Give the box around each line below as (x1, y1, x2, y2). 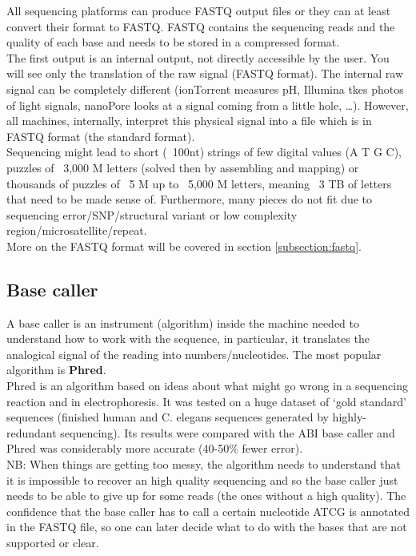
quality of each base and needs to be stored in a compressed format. (6, 34, 340, 50)
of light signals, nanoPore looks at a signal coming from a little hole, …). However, (6, 96, 409, 113)
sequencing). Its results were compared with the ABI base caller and (60, 424, 395, 441)
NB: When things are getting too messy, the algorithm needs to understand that (6, 456, 402, 473)
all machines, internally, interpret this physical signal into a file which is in (6, 112, 372, 129)
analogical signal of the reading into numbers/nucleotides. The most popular (6, 345, 382, 362)
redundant (6, 424, 57, 441)
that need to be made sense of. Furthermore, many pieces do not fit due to (6, 191, 373, 207)
